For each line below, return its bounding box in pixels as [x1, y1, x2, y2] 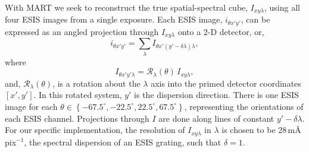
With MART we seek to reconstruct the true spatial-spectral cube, [5, 1, 248, 13]
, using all [264, 1, 300, 13]
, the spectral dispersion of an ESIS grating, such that [24, 135, 221, 148]
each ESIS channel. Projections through [5, 112, 149, 124]
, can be [241, 13, 270, 26]
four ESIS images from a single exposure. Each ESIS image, [5, 13, 223, 26]
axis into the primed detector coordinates [151, 77, 301, 89]
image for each [5, 100, 58, 112]
